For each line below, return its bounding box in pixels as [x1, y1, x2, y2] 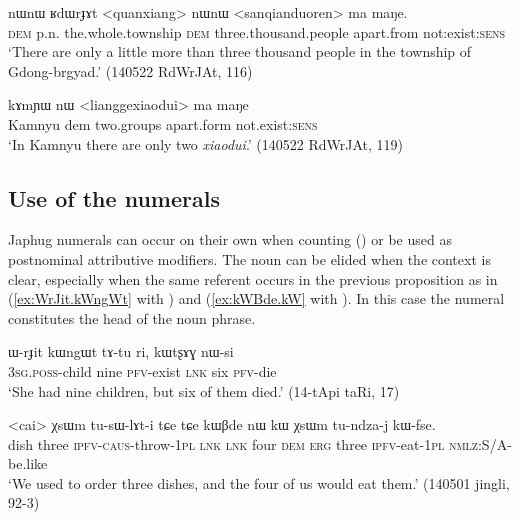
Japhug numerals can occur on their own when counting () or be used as [8, 229, 452, 250]
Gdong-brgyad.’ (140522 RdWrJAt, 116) [8, 60, 253, 81]
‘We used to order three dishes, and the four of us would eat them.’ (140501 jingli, [8, 472, 510, 493]
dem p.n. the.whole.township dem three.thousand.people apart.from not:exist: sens [8, 21, 506, 42]
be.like [8, 453, 48, 474]
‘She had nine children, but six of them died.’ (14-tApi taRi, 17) [8, 380, 400, 401]
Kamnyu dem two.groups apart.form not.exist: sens [8, 113, 318, 134]
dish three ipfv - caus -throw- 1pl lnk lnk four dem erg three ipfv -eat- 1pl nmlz [8, 433, 478, 454]
